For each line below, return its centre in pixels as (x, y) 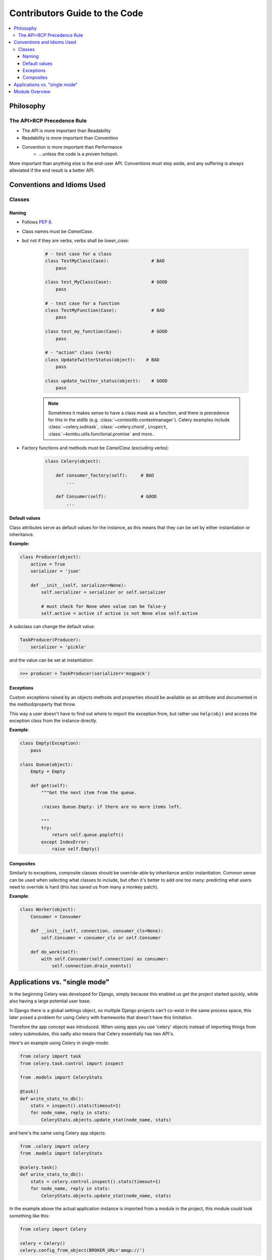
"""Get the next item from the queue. (89, 793)
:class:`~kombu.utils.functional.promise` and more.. (101, 434)
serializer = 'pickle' (58, 647)
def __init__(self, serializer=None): (78, 585)
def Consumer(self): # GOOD (106, 497)
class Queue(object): (47, 764)
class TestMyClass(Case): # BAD (105, 261)
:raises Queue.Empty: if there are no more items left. (112, 807)
